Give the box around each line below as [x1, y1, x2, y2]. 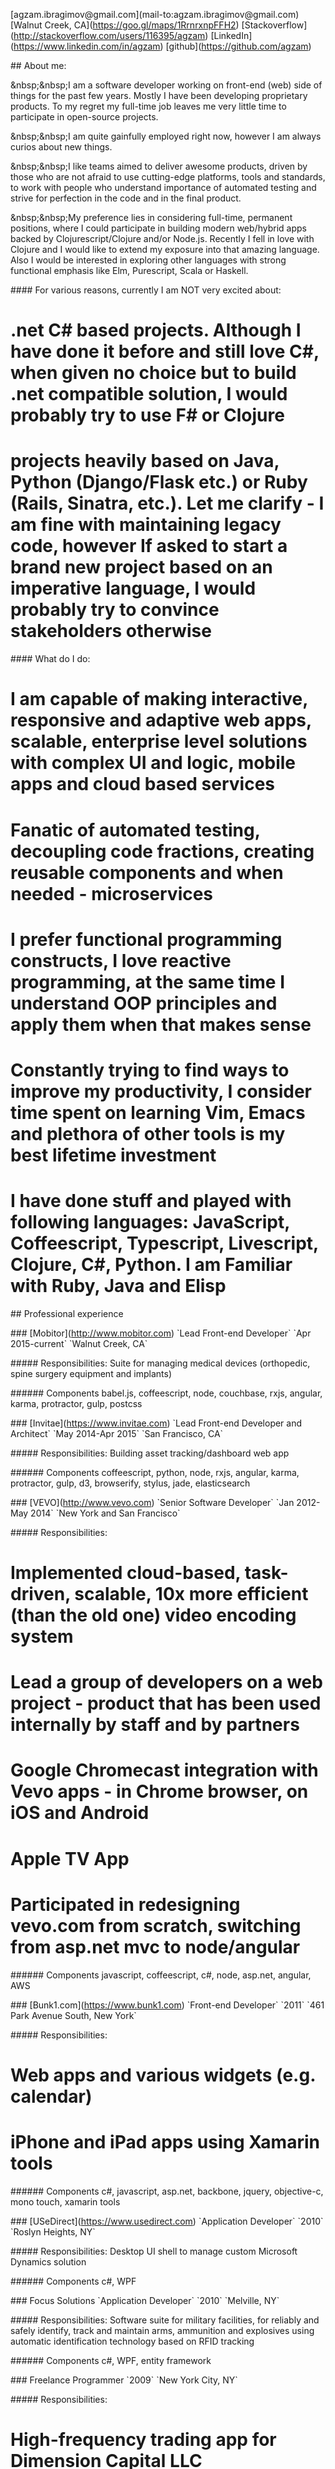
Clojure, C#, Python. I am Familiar [10, 1254, 293, 1276]
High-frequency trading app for [10, 2428, 277, 2451]
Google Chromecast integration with [10, 1759, 319, 1782]
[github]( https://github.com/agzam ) [165, 40, 312, 52]
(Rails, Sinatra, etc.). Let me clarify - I [10, 492, 325, 515]
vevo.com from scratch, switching [10, 1914, 302, 1937]
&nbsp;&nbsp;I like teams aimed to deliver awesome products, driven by [10, 160, 308, 172]
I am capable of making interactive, [10, 688, 308, 711]
